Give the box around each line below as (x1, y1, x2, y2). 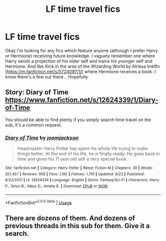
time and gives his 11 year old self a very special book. (17, 156, 128, 162)
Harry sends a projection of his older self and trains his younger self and (5, 58, 153, 64)
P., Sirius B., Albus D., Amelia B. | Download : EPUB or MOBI (5, 184, 108, 189)
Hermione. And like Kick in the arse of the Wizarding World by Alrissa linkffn (5, 63, 160, 69)
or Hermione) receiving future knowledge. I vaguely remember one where (5, 53, 156, 59)
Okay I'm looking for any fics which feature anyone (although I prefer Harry (5, 47, 158, 53)
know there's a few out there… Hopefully (5, 74, 88, 80)
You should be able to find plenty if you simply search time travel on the (5, 117, 152, 122)
